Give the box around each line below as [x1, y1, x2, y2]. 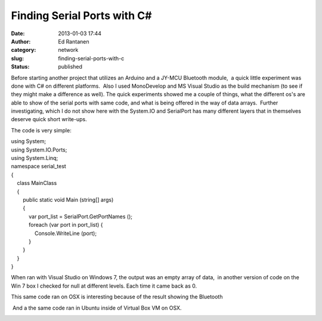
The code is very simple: [11, 126, 72, 134]
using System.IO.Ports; [11, 146, 67, 153]
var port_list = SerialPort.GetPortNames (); [29, 212, 132, 220]
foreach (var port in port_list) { [29, 221, 104, 229]
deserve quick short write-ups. [11, 116, 87, 123]
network [58, 47, 79, 54]
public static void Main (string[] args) [23, 196, 114, 203]
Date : [11, 30, 25, 37]
